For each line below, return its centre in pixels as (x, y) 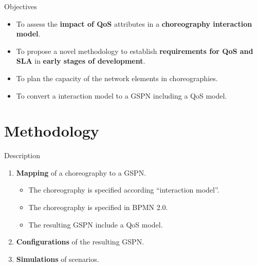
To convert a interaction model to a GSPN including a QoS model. (122, 95)
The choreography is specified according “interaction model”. (124, 190)
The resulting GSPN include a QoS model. (96, 224)
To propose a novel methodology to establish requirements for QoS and (135, 51)
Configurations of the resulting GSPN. (80, 242)
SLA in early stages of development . (81, 61)
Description (22, 155)
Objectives (21, 6)
